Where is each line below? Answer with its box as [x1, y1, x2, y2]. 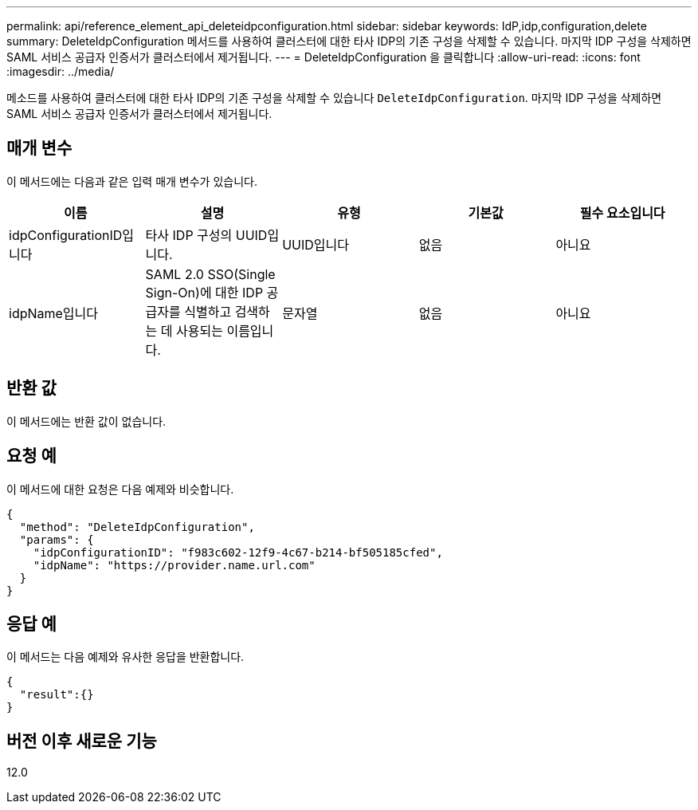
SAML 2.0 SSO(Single [145, 265, 276, 282]
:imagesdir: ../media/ [6, 65, 115, 78]
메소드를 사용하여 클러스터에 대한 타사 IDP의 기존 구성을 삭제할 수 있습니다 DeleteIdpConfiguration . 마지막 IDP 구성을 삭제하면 [6, 91, 662, 104]
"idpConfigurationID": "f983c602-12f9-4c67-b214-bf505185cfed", [33, 545, 443, 559]
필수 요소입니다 [579, 204, 665, 221]
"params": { [19, 533, 94, 546]
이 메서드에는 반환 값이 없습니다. [6, 414, 167, 428]
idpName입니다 [9, 305, 99, 321]
